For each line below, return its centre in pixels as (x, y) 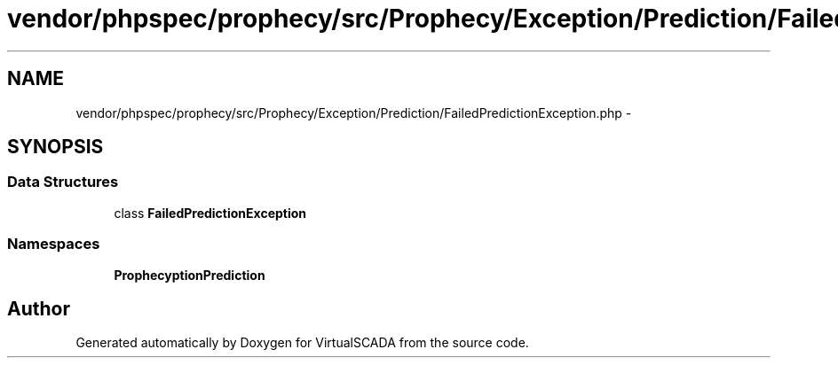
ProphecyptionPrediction (190, 275)
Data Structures (63, 182)
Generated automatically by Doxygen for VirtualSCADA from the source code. (302, 343)
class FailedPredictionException (210, 213)
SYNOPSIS (55, 147)
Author (39, 308)
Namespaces (54, 244)
